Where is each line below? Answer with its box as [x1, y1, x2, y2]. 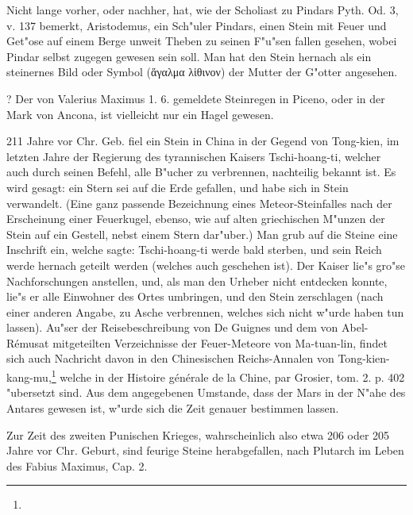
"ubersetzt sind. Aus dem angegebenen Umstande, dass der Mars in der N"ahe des [6, 384, 406, 401]
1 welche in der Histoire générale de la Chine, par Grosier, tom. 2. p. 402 [51, 367, 405, 385]
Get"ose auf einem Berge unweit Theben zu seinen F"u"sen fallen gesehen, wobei [6, 33, 397, 49]
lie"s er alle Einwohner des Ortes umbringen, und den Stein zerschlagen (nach [6, 288, 384, 305]
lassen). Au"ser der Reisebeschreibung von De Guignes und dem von [6, 319, 338, 336]
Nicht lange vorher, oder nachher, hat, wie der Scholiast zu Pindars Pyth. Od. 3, [6, 2, 399, 17]
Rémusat [6, 334, 49, 351]
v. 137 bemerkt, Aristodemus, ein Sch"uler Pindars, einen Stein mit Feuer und [6, 17, 387, 33]
